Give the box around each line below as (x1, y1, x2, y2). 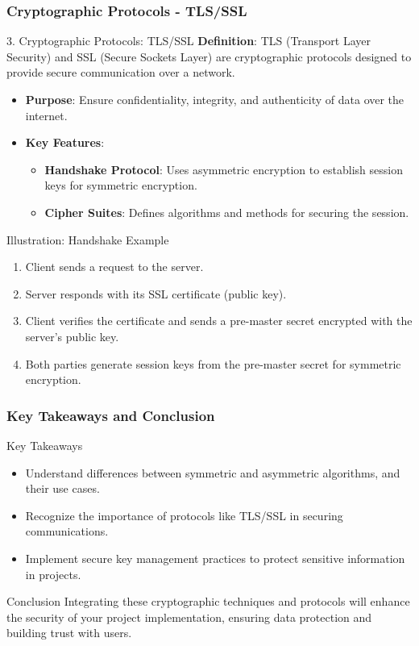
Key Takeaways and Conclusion (6, 405, 215, 425)
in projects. (25, 565, 81, 582)
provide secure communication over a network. (6, 64, 235, 81)
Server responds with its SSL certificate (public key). (25, 285, 287, 302)
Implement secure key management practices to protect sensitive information (25, 549, 405, 566)
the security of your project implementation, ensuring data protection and (6, 608, 372, 625)
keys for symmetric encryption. (44, 177, 197, 194)
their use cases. (25, 480, 100, 497)
